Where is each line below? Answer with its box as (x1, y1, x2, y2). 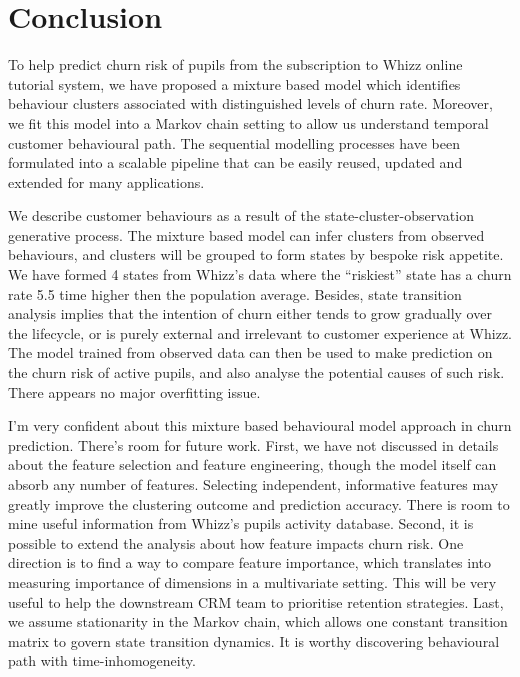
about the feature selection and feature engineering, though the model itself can (8, 454, 497, 475)
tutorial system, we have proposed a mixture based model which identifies (8, 73, 461, 94)
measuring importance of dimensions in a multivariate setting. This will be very (8, 571, 497, 592)
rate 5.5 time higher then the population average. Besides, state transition (8, 283, 462, 304)
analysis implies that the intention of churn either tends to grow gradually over (8, 303, 492, 324)
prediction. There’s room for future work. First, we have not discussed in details (8, 434, 499, 455)
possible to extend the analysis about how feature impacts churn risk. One (8, 532, 464, 553)
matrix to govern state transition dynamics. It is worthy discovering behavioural (8, 630, 500, 651)
